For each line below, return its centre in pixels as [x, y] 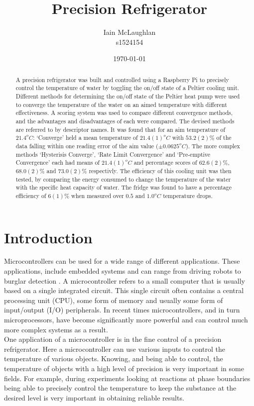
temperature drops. [188, 195]
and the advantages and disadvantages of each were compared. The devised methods [125, 121]
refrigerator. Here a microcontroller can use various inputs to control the [115, 349]
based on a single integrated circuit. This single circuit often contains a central [124, 290]
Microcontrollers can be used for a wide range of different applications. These [122, 261]
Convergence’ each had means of [58, 162]
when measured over [98, 195]
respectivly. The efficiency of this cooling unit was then [160, 170]
